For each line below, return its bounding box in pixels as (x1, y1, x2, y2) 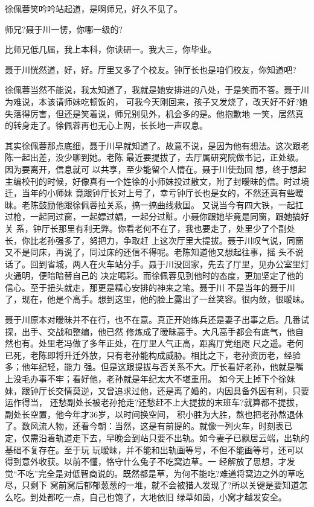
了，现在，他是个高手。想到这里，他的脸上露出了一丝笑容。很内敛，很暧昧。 (5, 293, 309, 305)
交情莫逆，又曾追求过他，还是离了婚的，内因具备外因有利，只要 (55, 384, 309, 397)
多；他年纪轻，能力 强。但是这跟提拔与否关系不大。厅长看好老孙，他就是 (5, 360, 295, 373)
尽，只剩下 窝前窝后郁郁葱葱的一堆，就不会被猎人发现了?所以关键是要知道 (5, 479, 300, 491)
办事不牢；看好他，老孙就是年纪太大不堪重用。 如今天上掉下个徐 (30, 372, 287, 385)
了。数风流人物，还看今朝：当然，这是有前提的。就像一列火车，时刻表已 (5, 419, 292, 432)
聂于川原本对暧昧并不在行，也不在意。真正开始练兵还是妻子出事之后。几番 (5, 313, 301, 326)
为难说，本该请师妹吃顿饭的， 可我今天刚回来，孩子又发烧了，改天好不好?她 (5, 95, 308, 107)
